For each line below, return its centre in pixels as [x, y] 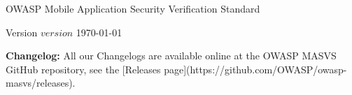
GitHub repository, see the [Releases [83, 69]
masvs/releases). [41, 83]
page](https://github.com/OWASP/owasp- [255, 69]
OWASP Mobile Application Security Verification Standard [133, 8]
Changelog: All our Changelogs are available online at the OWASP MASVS [171, 56]
